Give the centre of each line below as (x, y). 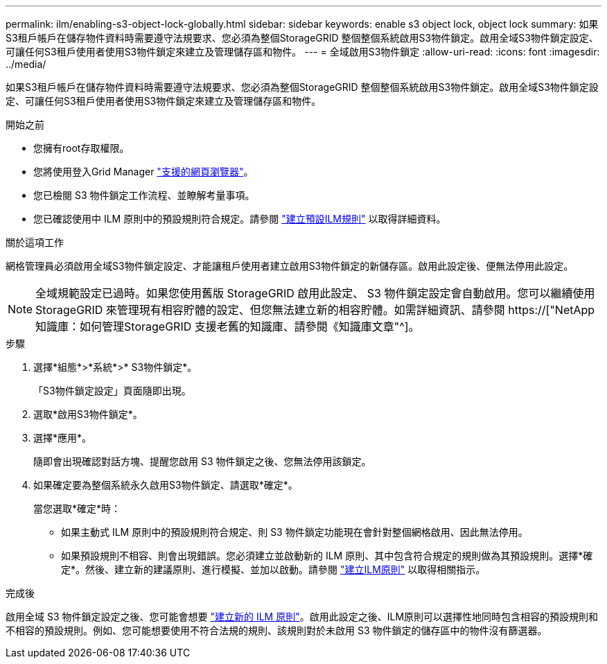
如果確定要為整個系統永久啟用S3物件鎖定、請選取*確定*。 (166, 485)
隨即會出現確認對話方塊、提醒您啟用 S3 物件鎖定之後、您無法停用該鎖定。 (202, 461)
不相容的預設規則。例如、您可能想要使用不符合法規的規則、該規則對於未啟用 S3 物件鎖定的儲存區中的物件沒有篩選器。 (276, 630)
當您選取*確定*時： (77, 508)
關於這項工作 (35, 242)
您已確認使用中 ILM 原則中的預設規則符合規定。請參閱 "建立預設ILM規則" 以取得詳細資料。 (240, 219)
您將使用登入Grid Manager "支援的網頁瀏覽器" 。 (143, 172)
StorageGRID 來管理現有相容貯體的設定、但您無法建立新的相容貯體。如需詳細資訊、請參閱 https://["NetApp (315, 310)
